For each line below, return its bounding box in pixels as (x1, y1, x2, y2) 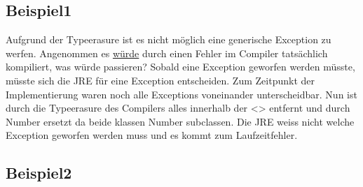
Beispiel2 (6, 162, 72, 184)
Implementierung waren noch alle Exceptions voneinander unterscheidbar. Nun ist (6, 87, 357, 101)
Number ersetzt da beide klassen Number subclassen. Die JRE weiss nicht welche (6, 114, 355, 128)
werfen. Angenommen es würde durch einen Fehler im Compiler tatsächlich (6, 45, 328, 60)
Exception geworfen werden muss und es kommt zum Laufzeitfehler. (6, 128, 298, 142)
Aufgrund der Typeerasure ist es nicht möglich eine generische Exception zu (6, 32, 331, 47)
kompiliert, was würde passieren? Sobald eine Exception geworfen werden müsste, (6, 59, 355, 74)
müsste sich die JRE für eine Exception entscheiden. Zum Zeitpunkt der (6, 73, 315, 87)
